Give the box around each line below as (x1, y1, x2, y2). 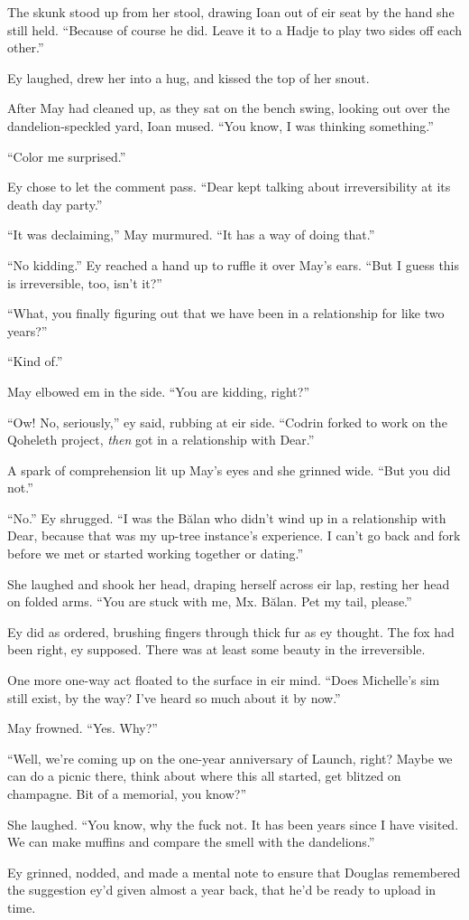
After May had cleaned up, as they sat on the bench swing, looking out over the (7, 99, 450, 117)
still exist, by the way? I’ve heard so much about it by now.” (7, 688, 341, 707)
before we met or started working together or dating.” (7, 544, 304, 563)
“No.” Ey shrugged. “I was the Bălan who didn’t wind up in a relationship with (7, 508, 446, 527)
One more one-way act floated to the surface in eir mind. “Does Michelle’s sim (7, 671, 440, 690)
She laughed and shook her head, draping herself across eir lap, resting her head (7, 574, 450, 593)
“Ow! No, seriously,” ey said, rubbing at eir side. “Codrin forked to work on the (7, 412, 447, 431)
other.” (7, 38, 44, 57)
